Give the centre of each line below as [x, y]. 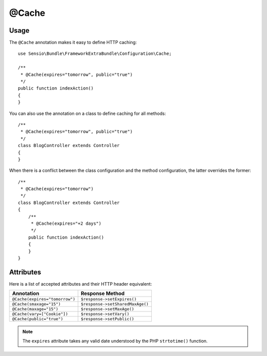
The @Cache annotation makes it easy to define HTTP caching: [73, 43]
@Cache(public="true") [38, 319]
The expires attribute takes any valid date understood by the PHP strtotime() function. [115, 341]
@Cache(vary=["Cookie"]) [40, 314]
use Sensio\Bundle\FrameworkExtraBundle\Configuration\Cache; [95, 54]
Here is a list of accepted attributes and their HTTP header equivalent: [81, 284]
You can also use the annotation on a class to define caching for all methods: [88, 113]
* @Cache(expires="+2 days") [66, 224]
